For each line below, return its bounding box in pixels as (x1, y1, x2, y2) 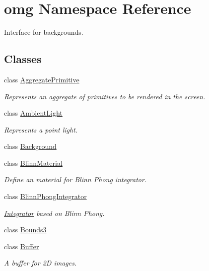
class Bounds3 (4, 224, 47, 235)
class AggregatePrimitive (4, 74, 79, 84)
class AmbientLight (4, 108, 63, 118)
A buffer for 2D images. (4, 258, 77, 268)
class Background (4, 141, 57, 151)
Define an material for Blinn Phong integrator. (4, 174, 147, 185)
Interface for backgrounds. (4, 27, 83, 37)
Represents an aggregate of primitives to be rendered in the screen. (4, 91, 206, 101)
